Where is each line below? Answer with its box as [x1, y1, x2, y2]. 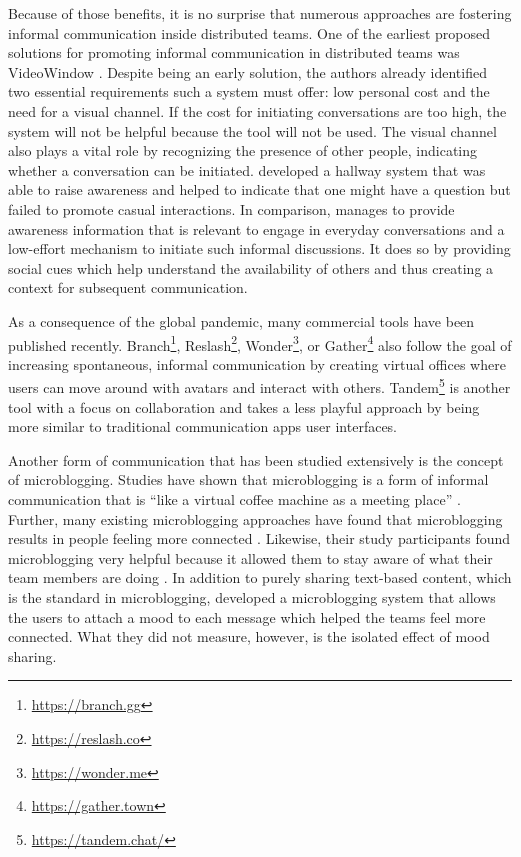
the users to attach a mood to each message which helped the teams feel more [8, 606, 486, 627]
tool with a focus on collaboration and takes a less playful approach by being [8, 396, 480, 417]
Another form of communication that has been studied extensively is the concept [8, 449, 504, 470]
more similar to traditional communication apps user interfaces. [8, 416, 398, 437]
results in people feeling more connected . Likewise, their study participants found [8, 528, 511, 549]
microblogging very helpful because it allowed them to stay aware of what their [8, 547, 493, 568]
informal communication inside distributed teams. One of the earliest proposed [8, 22, 491, 43]
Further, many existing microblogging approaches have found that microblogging [8, 508, 503, 529]
